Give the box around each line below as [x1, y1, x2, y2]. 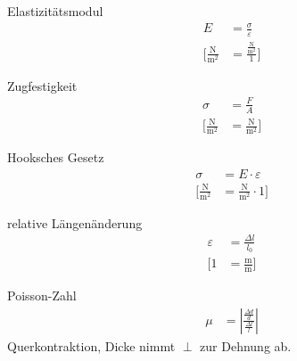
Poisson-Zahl [7, 285, 77, 304]
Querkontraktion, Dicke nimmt [7, 336, 176, 355]
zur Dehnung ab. [200, 336, 292, 355]
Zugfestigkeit [7, 76, 78, 94]
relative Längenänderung [7, 213, 143, 232]
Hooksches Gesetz [7, 148, 104, 167]
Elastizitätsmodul [7, 2, 103, 20]
